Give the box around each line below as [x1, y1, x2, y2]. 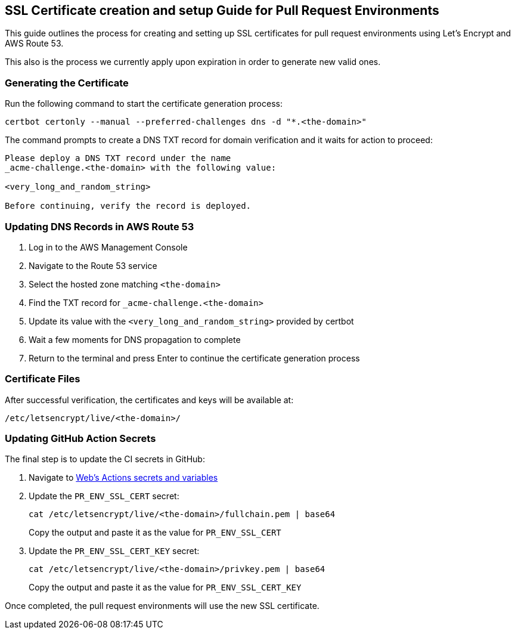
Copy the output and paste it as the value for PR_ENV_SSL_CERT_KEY [29, 582, 302, 593]
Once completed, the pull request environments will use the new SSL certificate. [5, 601, 319, 611]
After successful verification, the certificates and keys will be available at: [5, 394, 294, 405]
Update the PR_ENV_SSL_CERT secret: [29, 491, 179, 502]
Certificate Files [5, 373, 80, 385]
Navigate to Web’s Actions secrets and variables [29, 472, 218, 483]
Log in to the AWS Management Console [29, 242, 188, 252]
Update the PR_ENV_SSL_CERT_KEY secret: [29, 546, 200, 556]
